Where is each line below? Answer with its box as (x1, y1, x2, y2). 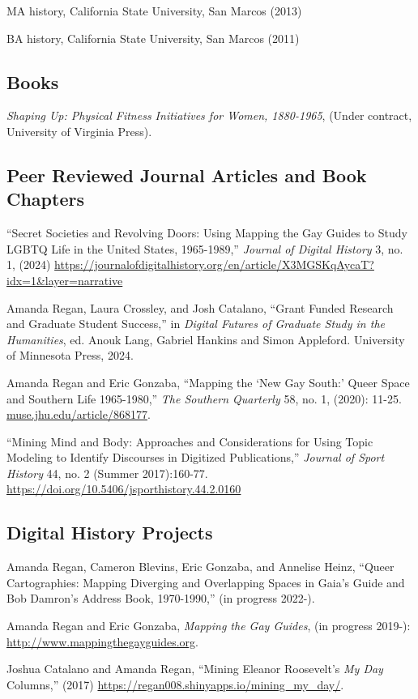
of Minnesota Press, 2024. (6, 347, 134, 364)
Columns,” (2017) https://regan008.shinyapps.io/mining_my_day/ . (6, 676, 344, 693)
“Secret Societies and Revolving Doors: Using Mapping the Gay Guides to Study (6, 224, 407, 241)
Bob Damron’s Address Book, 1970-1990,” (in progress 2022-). (6, 590, 315, 607)
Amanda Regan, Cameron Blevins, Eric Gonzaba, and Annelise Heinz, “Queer (6, 558, 395, 575)
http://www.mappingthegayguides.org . (6, 633, 199, 650)
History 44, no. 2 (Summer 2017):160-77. (6, 464, 208, 481)
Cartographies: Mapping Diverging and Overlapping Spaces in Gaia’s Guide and (6, 573, 405, 590)
